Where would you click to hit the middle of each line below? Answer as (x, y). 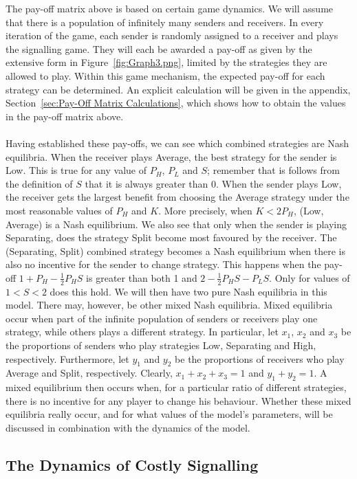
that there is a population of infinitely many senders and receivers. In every (165, 22)
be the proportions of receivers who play (260, 358)
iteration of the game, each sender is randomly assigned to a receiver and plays (172, 35)
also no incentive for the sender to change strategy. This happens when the (163, 264)
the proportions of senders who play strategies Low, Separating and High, (161, 345)
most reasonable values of (59, 210)
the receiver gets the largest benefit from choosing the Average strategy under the (177, 197)
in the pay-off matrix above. (65, 116)
